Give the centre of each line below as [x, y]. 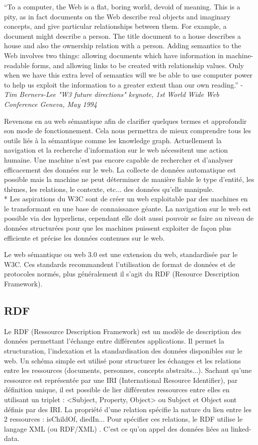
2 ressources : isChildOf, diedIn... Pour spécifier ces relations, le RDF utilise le [123, 419]
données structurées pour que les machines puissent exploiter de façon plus [118, 228]
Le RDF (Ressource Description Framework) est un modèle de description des [123, 331]
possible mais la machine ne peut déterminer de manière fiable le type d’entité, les [129, 179]
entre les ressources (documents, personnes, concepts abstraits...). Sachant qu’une [128, 370]
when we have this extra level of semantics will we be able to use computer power [128, 75]
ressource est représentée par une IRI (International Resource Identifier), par [121, 380]
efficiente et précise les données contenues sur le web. [85, 237]
